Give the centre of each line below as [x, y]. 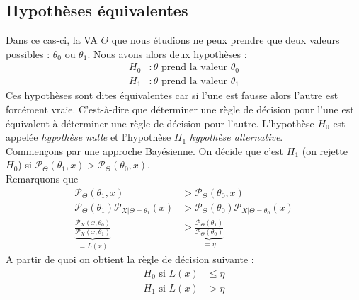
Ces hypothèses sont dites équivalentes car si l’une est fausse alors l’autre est [172, 95]
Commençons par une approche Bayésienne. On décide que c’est [145, 150]
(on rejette [325, 150]
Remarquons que [42, 178]
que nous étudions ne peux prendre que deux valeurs [226, 40]
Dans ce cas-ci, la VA [52, 40]
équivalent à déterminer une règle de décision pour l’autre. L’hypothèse [160, 123]
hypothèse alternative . [236, 137]
